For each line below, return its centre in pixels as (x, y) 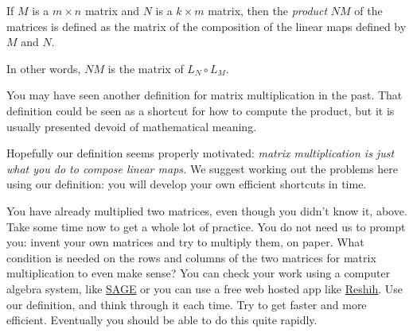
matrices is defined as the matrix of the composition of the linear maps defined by (206, 26)
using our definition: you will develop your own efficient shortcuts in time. (187, 184)
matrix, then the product (268, 10)
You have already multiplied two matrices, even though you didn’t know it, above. (207, 210)
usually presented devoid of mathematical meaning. (132, 126)
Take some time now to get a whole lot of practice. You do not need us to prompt (206, 226)
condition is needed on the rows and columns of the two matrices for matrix (191, 257)
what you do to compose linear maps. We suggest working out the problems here (202, 168)
